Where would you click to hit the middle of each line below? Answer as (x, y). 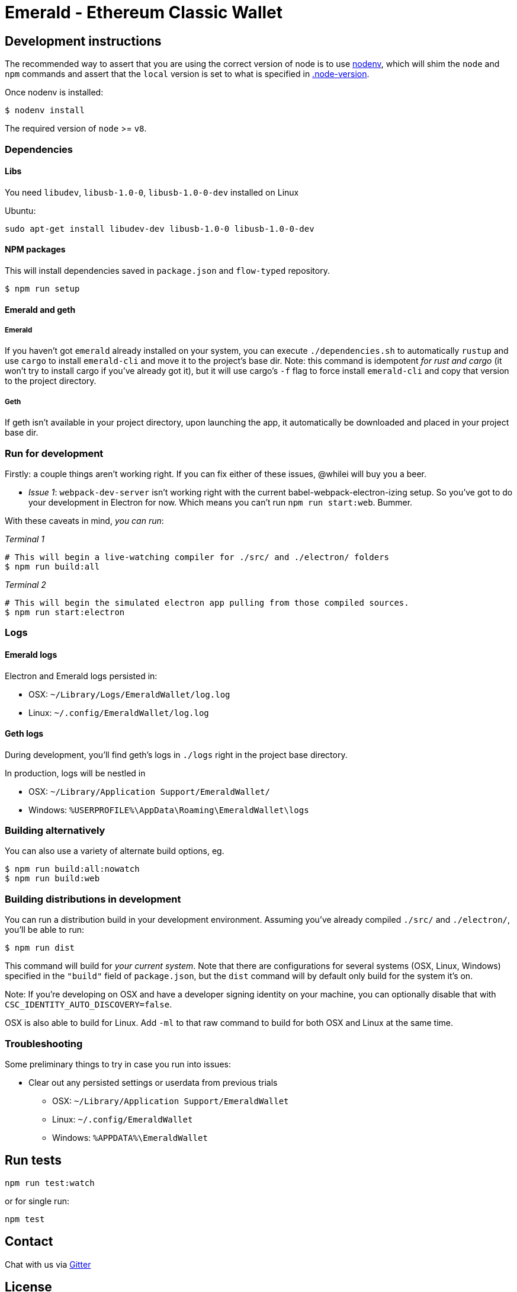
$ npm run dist (40, 948)
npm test (25, 1219)
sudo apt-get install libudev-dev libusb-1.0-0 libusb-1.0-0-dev (160, 228)
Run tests (33, 1160)
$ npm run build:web (52, 879)
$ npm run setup (42, 288)
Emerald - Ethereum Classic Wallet (144, 12)
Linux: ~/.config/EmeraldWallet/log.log (119, 712)
